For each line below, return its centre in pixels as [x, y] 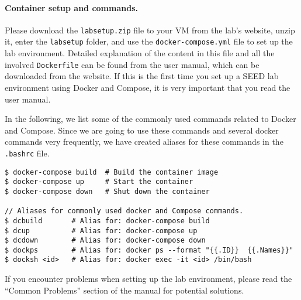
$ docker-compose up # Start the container [99, 182]
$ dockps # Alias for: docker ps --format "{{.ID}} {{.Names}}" [149, 250]
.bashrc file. [27, 153]
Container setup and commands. [71, 7]
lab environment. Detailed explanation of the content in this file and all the [140, 53]
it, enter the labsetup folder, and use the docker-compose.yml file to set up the [149, 41]
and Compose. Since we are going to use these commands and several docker [142, 130]
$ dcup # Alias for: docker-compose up [101, 231]
